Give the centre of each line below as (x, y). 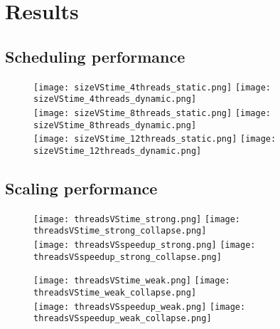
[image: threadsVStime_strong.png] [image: (137, 219)
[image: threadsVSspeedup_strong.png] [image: (145, 245)
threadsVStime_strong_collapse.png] (120, 231)
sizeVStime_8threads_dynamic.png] (115, 125)
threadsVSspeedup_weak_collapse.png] (123, 319)
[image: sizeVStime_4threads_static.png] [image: (152, 87)
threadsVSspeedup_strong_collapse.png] (128, 257)
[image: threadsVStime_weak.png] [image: (132, 281)
